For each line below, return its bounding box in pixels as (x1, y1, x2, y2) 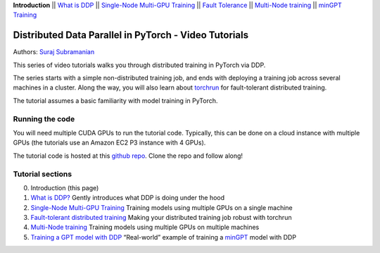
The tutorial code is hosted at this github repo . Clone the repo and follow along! (13, 152, 243, 160)
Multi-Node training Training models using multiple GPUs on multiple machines (30, 223, 260, 232)
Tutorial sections (13, 169, 72, 179)
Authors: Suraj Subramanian (13, 48, 95, 56)
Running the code (13, 113, 75, 123)
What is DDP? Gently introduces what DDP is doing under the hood (30, 194, 225, 202)
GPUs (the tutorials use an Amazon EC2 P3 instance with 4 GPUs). (13, 138, 206, 147)
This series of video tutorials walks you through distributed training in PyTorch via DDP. (13, 61, 266, 69)
